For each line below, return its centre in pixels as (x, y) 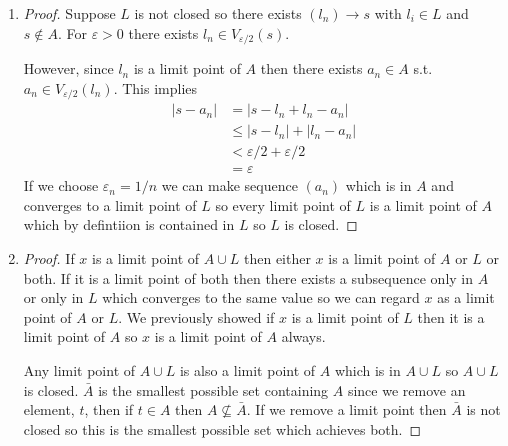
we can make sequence (229, 185)
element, (49, 409)
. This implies (155, 87)
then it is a (451, 316)
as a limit (466, 297)
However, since (68, 68)
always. (303, 336)
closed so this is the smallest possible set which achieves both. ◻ (222, 428)
